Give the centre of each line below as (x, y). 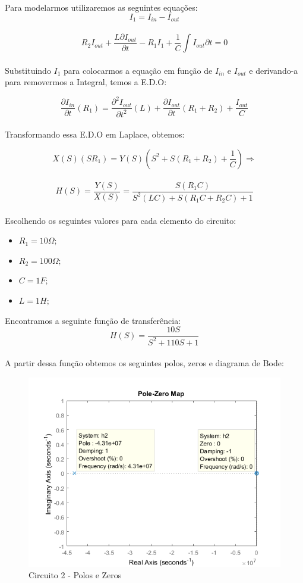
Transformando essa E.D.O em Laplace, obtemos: (95, 134)
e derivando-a (274, 70)
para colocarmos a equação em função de (138, 70)
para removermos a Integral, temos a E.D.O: (86, 82)
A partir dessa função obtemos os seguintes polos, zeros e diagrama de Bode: (144, 363)
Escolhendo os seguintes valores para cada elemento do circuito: (121, 220)
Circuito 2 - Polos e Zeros (75, 575)
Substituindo (28, 70)
